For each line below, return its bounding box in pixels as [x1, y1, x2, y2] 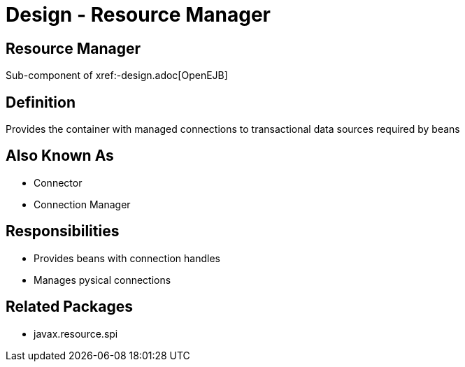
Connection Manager [34, 198, 131, 210]
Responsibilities [6, 222, 120, 240]
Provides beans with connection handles [34, 252, 220, 264]
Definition [6, 93, 76, 111]
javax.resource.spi [34, 327, 118, 340]
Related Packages [6, 298, 133, 316]
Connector [34, 176, 83, 189]
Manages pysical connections [34, 273, 171, 286]
